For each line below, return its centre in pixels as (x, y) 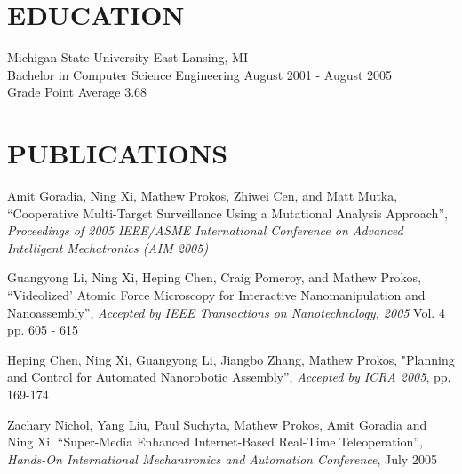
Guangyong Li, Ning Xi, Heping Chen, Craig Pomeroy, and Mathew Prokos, (215, 277)
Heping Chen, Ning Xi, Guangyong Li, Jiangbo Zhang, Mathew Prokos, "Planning (231, 359)
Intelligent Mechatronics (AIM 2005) (108, 247)
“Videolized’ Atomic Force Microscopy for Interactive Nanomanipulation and (216, 295)
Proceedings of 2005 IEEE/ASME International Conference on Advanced (205, 230)
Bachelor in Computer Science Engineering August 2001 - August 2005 (200, 74)
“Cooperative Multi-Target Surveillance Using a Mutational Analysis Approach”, (227, 213)
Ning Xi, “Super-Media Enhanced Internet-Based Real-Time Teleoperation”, (215, 442)
